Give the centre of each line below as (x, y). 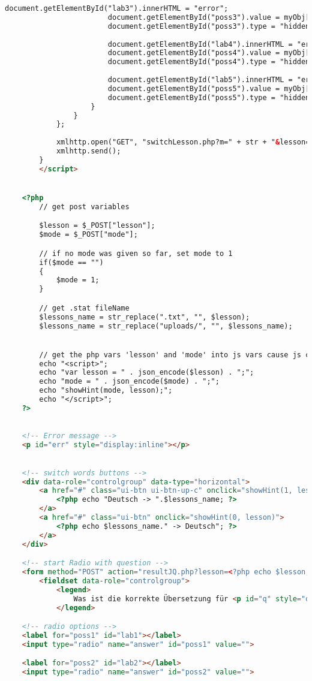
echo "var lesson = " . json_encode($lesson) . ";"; (147, 373)
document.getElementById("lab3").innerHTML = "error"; (117, 8)
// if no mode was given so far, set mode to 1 (136, 253)
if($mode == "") (71, 262)
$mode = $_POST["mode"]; (88, 235)
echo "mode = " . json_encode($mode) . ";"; (129, 382)
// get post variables (84, 207)
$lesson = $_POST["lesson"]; (97, 226)
